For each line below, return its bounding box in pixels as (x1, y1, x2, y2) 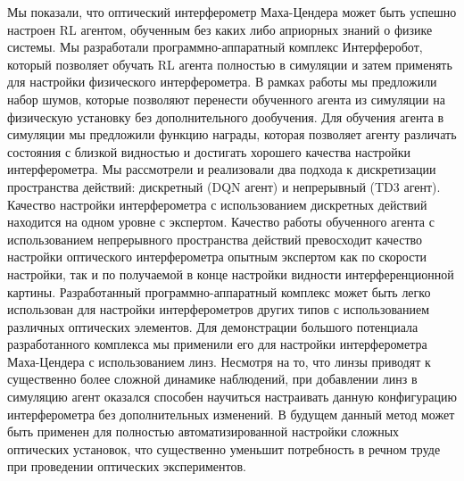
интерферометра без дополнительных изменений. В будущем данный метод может (7, 404, 455, 423)
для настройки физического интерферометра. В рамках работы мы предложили (7, 72, 437, 91)
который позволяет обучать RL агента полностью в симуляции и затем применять (7, 54, 452, 73)
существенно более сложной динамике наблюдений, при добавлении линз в (7, 369, 418, 388)
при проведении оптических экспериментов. (7, 457, 246, 476)
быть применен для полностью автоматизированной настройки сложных (7, 422, 400, 441)
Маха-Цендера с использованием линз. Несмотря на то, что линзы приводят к (7, 352, 431, 370)
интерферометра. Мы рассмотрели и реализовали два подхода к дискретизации (7, 160, 436, 178)
